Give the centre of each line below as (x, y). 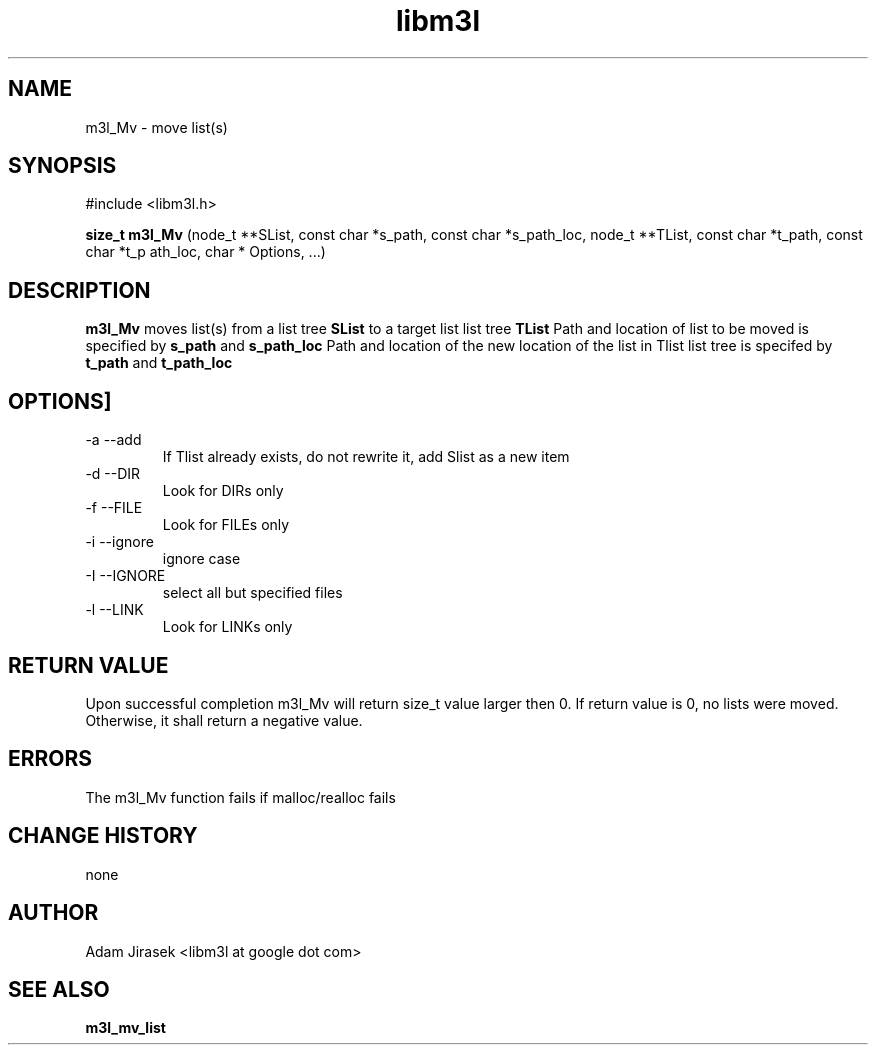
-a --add (113, 440)
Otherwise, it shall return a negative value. (224, 720)
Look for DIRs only (223, 491)
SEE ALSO (59, 989)
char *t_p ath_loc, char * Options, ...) (205, 252)
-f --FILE (114, 508)
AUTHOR (53, 913)
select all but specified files (252, 593)
